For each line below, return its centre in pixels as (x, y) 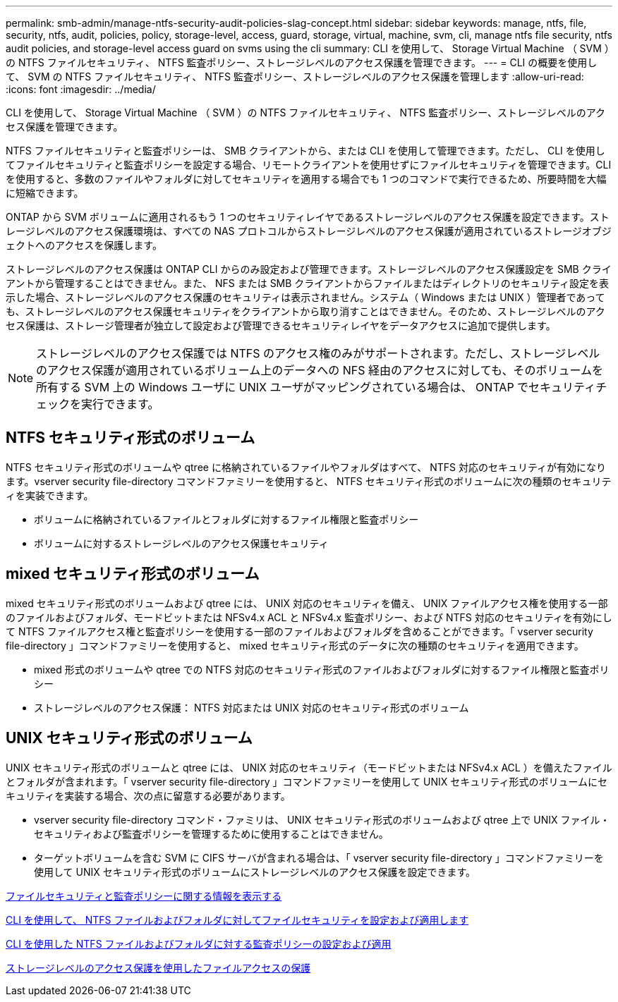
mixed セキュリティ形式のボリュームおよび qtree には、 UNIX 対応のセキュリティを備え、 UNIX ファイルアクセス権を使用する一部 (307, 603)
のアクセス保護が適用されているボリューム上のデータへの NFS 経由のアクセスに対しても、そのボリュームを (320, 370)
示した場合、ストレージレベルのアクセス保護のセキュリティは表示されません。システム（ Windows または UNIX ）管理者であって (305, 297)
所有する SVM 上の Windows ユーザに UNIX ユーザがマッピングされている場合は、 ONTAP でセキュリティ (316, 387)
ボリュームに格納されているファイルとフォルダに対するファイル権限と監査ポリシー (226, 519)
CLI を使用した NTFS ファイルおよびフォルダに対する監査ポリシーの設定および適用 (199, 943)
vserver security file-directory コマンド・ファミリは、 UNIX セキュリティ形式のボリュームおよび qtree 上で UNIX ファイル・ (322, 819)
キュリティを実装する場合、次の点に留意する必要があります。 (148, 795)
